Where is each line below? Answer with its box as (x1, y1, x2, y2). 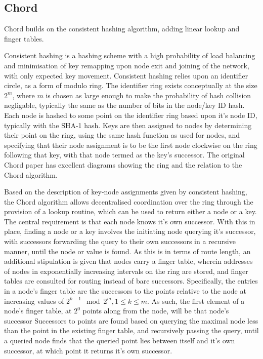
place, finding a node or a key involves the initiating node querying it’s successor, (4, 226, 256, 236)
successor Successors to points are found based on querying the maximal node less (4, 315, 258, 326)
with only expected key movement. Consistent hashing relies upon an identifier (4, 70, 248, 81)
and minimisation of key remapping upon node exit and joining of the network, (4, 60, 249, 70)
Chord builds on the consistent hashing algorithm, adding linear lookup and (4, 23, 240, 34)
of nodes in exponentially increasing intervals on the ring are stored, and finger (4, 265, 248, 276)
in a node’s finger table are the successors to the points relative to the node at (4, 286, 246, 296)
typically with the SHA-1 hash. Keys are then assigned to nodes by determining (4, 119, 252, 130)
